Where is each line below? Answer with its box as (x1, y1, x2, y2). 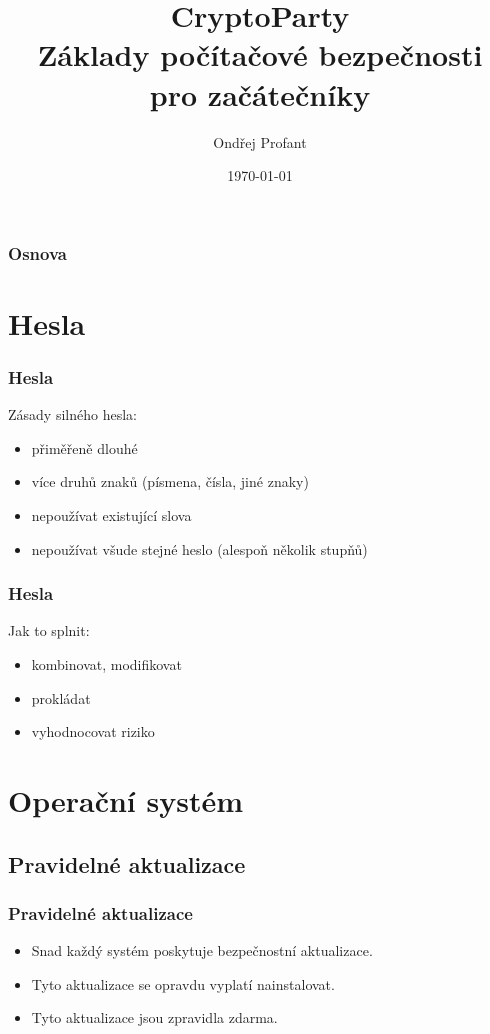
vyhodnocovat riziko (31, 721, 155, 742)
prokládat (31, 687, 91, 708)
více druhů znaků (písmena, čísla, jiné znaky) (31, 471, 309, 492)
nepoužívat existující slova (31, 504, 192, 525)
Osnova (8, 240, 67, 265)
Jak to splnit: (8, 620, 90, 641)
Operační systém (8, 779, 244, 820)
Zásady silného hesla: (8, 404, 137, 425)
